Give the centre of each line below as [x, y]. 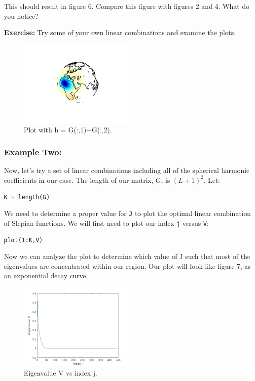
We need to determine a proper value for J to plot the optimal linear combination [127, 213]
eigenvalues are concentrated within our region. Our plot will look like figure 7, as [127, 266]
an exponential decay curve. [46, 275]
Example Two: [33, 151]
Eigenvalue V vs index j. [60, 373]
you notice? [21, 16]
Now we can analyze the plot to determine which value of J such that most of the [127, 256]
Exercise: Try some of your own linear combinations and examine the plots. [120, 32]
